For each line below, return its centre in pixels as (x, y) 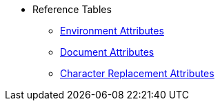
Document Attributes (107, 52)
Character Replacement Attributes (137, 73)
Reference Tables (72, 9)
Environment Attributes (112, 31)
